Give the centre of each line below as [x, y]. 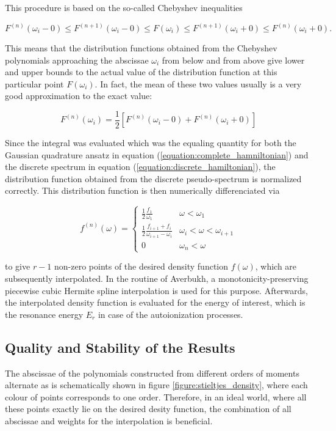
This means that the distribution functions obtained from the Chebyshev [141, 48]
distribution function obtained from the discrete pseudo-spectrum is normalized [153, 178]
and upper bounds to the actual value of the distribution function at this [141, 72]
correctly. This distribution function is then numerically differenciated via [142, 190]
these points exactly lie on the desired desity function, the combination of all [148, 409]
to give [18, 266]
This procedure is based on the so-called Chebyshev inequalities [124, 7]
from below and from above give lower [233, 60]
